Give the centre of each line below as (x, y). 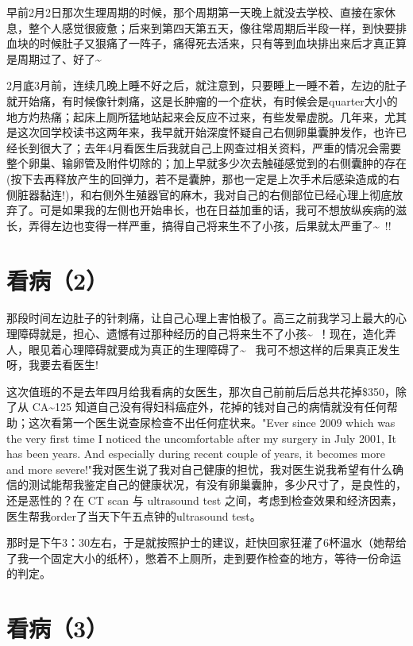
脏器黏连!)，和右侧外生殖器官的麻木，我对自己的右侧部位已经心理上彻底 (205, 194)
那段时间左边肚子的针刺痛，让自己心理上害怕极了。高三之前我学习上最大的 (201, 318)
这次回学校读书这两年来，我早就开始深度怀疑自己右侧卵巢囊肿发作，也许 (206, 132)
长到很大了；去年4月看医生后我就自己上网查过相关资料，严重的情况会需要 (209, 147)
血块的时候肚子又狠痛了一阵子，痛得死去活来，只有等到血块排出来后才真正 (201, 43)
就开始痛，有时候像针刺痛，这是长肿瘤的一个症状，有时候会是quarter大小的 (202, 100)
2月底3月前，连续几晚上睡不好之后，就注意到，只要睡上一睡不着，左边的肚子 (206, 85)
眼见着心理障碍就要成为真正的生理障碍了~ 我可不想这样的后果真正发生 (214, 349)
